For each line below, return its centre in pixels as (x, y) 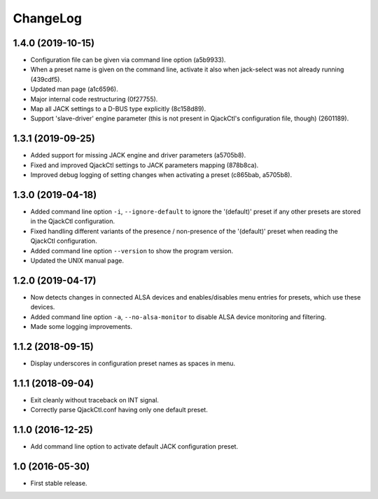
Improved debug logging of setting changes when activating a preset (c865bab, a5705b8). (161, 175)
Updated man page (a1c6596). (74, 89)
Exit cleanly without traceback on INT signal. (94, 400)
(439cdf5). (46, 79)
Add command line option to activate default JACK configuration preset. (134, 447)
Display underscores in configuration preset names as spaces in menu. (133, 363)
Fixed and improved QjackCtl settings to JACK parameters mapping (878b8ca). (145, 165)
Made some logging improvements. (82, 327)
